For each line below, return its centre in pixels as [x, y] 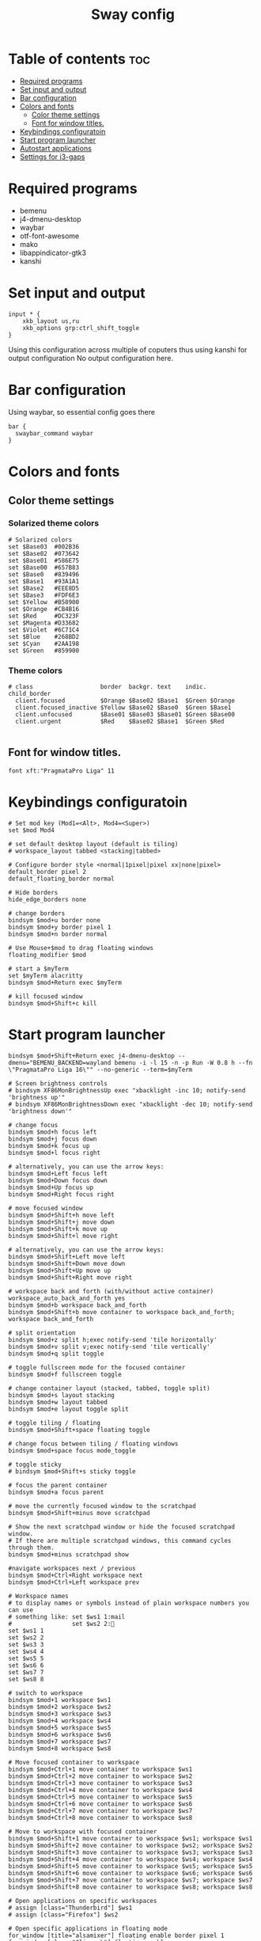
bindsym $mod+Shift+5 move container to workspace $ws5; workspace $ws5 [130, 1866]
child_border [30, 693]
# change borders [37, 913]
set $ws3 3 [26, 1644]
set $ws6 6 [26, 1665]
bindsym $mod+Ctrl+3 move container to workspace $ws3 [100, 1783]
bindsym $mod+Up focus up [51, 1187]
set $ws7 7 [26, 1672]
